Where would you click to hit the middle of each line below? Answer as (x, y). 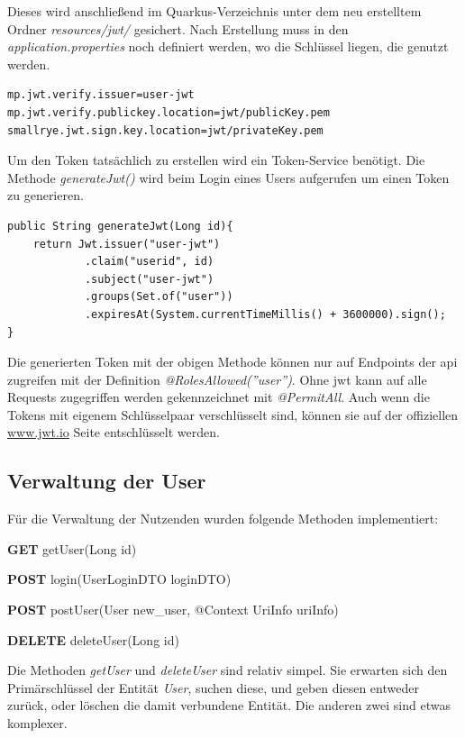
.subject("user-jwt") (149, 279)
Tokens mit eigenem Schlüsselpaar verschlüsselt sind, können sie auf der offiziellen (233, 414)
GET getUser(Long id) (72, 548)
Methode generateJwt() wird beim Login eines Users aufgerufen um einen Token (228, 177)
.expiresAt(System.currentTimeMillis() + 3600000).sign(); (265, 314)
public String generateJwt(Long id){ (120, 226)
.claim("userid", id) (149, 262)
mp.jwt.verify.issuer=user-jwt (101, 95)
